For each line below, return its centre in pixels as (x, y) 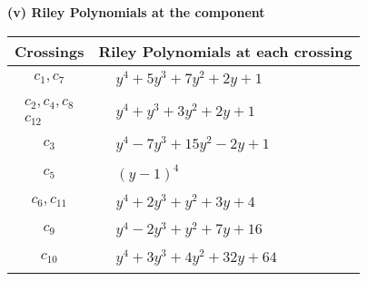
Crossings (50, 51)
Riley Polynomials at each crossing (225, 51)
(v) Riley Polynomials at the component (136, 12)
